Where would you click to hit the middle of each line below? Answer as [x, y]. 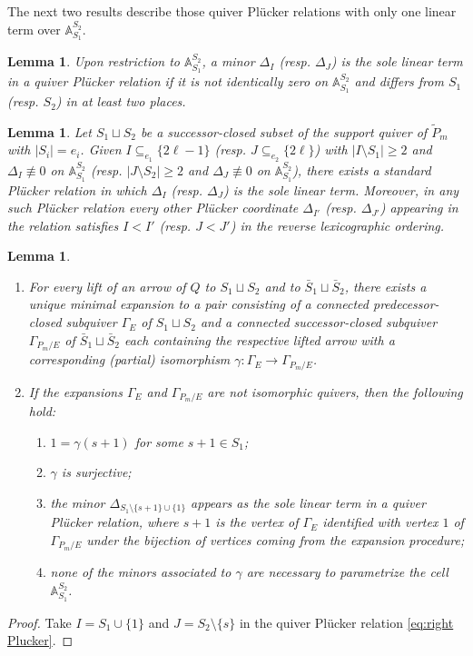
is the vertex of [257, 522]
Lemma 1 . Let [49, 131]
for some [159, 441]
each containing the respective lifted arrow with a [259, 339]
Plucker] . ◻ [40, 640]
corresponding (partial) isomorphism [129, 359]
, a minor [228, 61]
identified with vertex [380, 522]
